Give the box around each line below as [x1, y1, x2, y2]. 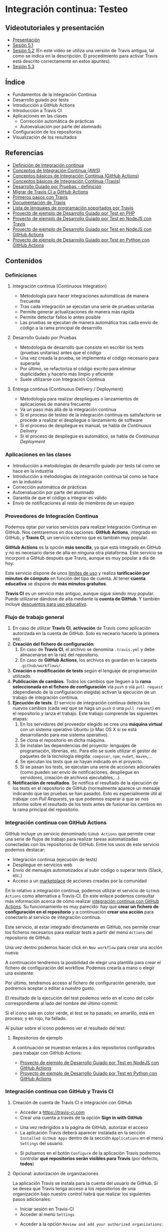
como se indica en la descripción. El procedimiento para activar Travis [12, 53, 158, 59]
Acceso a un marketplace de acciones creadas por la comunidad [12, 878, 147, 884]
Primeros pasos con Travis [12, 194, 68, 200]
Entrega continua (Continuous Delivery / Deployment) [12, 386, 123, 392]
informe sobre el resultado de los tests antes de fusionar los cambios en [12, 801, 162, 807]
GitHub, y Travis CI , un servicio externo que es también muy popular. [5, 534, 148, 541]
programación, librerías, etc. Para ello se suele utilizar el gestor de [20, 748, 157, 754]
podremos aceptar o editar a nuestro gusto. [5, 985, 95, 991]
